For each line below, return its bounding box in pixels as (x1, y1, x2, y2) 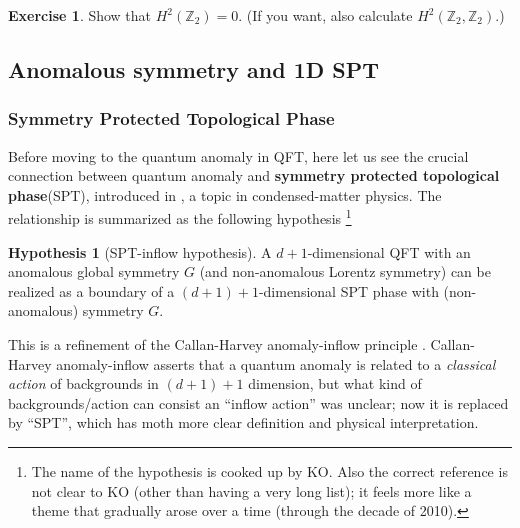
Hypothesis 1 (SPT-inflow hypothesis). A (8, 241, 272, 262)
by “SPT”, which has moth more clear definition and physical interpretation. (8, 412, 479, 433)
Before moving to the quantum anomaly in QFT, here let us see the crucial (8, 145, 469, 166)
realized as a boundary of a (8, 280, 175, 301)
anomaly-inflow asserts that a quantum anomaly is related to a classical (56, 353, 496, 374)
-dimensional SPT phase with (258, 280, 439, 301)
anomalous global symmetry (8, 261, 180, 282)
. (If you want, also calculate (238, 5, 413, 25)
